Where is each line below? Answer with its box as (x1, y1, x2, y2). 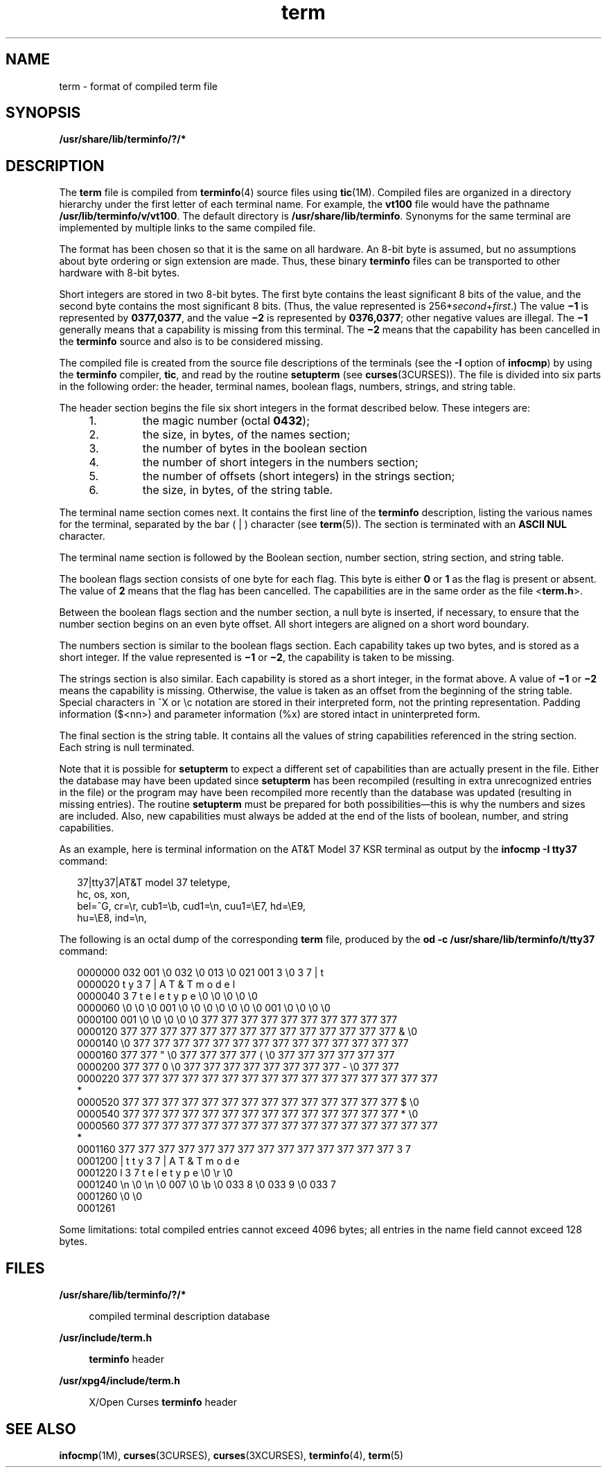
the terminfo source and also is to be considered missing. (59, 335, 324, 348)
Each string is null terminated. (59, 741, 195, 754)
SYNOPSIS (6, 104, 81, 122)
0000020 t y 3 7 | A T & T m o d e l (77, 978, 236, 991)
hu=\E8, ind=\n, (77, 912, 147, 924)
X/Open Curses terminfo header (89, 1396, 237, 1409)
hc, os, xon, (77, 888, 130, 901)
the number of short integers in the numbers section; (142, 455, 419, 470)
